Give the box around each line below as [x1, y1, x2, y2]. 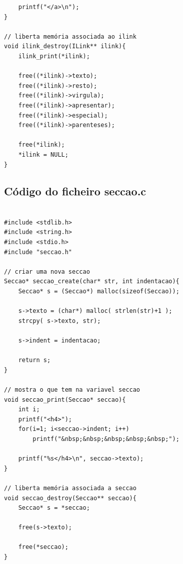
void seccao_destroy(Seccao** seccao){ [4, 494, 136, 502]
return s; [18, 357, 51, 364]
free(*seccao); [18, 543, 68, 551]
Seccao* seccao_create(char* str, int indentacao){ [4, 278, 179, 285]
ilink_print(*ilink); [18, 52, 90, 60]
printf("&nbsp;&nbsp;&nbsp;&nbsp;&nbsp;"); [32, 435, 179, 442]
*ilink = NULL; [18, 151, 68, 158]
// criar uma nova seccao [4, 268, 90, 275]
